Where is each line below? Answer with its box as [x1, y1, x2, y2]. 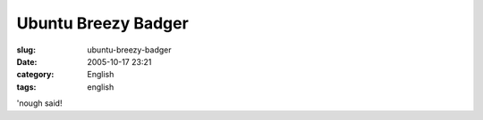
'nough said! [16, 98, 63, 108]
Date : [16, 56, 38, 67]
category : [16, 69, 55, 80]
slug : [16, 44, 36, 55]
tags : [16, 81, 37, 92]
